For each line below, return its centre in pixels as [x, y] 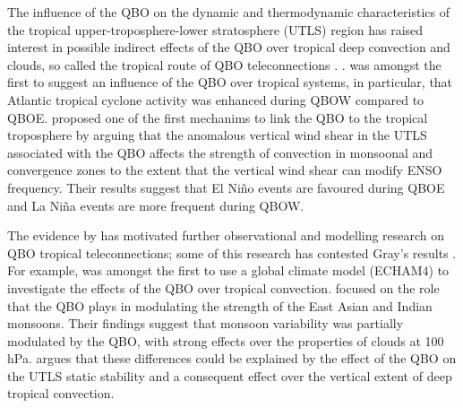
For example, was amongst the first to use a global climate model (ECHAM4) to [228, 270]
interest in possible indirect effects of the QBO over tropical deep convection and [229, 47]
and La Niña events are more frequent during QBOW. [156, 205]
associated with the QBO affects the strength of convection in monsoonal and [220, 152]
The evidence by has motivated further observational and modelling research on [226, 235]
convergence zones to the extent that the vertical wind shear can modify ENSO [225, 170]
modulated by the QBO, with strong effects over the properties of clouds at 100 [226, 340]
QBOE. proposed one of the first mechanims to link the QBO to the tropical [218, 117]
